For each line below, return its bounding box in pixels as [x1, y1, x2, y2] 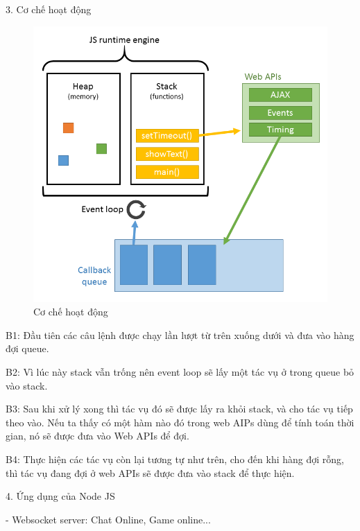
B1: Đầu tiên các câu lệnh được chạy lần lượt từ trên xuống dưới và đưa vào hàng [6, 327, 354, 342]
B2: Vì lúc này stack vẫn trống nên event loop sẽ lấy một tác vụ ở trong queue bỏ [6, 364, 354, 378]
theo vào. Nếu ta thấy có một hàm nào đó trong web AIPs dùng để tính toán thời [6, 415, 354, 429]
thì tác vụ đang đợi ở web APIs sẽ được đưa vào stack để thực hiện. [6, 465, 295, 480]
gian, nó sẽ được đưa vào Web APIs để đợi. [6, 428, 189, 443]
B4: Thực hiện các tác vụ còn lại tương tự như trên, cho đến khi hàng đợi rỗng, [6, 451, 344, 466]
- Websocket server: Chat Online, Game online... [6, 512, 211, 526]
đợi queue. [6, 341, 49, 356]
